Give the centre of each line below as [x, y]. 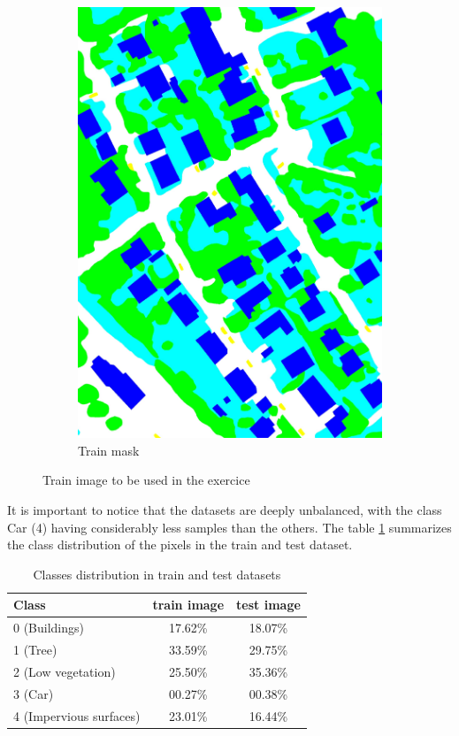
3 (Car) [34, 693]
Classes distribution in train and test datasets [157, 574]
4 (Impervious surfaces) [77, 715]
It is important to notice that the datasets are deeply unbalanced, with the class [225, 509]
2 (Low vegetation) [65, 671]
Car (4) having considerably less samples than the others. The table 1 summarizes [229, 527]
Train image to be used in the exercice [146, 480]
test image [268, 605]
